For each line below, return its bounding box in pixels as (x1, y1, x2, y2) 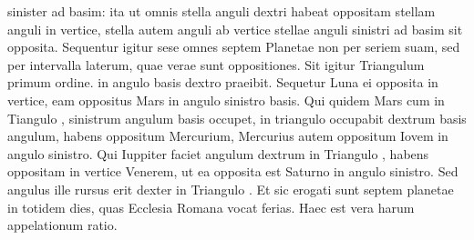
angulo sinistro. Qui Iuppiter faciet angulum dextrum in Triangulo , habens (7, 144, 429, 163)
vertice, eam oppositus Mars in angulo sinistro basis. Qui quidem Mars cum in (7, 90, 445, 109)
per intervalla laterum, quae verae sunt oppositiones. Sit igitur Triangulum (7, 55, 425, 74)
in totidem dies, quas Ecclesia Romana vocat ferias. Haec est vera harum (7, 197, 415, 216)
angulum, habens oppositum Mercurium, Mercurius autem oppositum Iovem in (7, 126, 448, 145)
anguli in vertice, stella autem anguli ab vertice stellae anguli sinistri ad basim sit (7, 19, 463, 38)
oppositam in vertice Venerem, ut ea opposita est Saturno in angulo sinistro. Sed (7, 162, 459, 181)
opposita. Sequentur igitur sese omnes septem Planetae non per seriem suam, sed (7, 37, 460, 56)
